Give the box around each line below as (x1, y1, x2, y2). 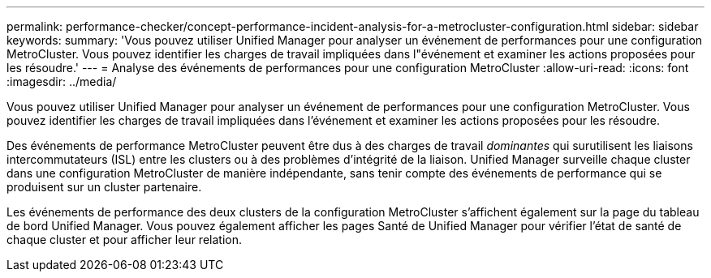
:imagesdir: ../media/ (6, 75, 117, 88)
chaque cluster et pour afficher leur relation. (6, 233, 242, 246)
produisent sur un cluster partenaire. (6, 180, 202, 194)
